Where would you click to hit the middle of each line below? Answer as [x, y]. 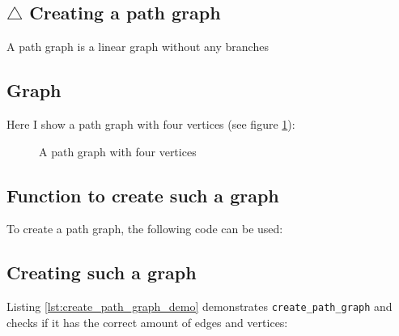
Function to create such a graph [143, 195]
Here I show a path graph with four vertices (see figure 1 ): [151, 124]
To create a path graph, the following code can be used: [145, 229]
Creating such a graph [102, 272]
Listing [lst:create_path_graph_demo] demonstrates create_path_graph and [199, 306]
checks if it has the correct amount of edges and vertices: [147, 322]
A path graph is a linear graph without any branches [138, 47]
